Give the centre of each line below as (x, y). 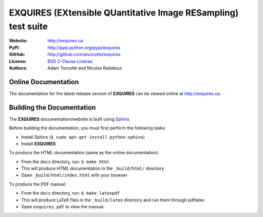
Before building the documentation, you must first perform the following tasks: (88, 128)
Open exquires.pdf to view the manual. (63, 207)
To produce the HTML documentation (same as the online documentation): (84, 153)
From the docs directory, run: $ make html (65, 162)
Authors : (18, 68)
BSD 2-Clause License (70, 61)
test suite (28, 26)
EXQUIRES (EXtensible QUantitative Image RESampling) (124, 13)
